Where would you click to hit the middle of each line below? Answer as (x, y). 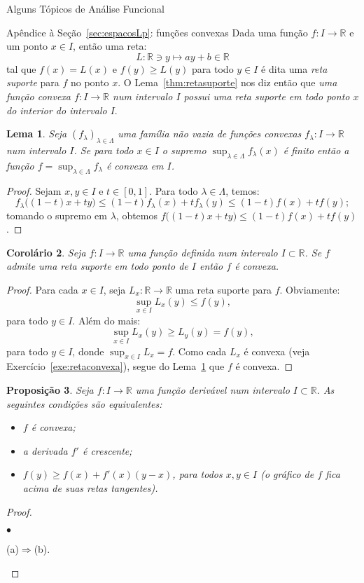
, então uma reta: (110, 46)
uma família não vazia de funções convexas (210, 133)
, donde (88, 351)
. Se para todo (104, 150)
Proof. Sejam (34, 190)
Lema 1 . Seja (37, 133)
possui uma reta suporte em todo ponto (267, 96)
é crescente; (107, 450)
